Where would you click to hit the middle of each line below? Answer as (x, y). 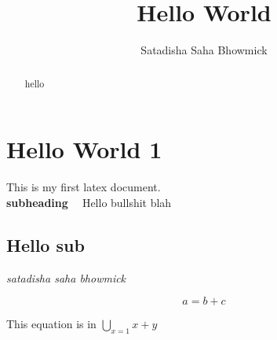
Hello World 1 (84, 149)
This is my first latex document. (84, 187)
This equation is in (51, 324)
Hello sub (46, 244)
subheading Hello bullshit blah (89, 202)
